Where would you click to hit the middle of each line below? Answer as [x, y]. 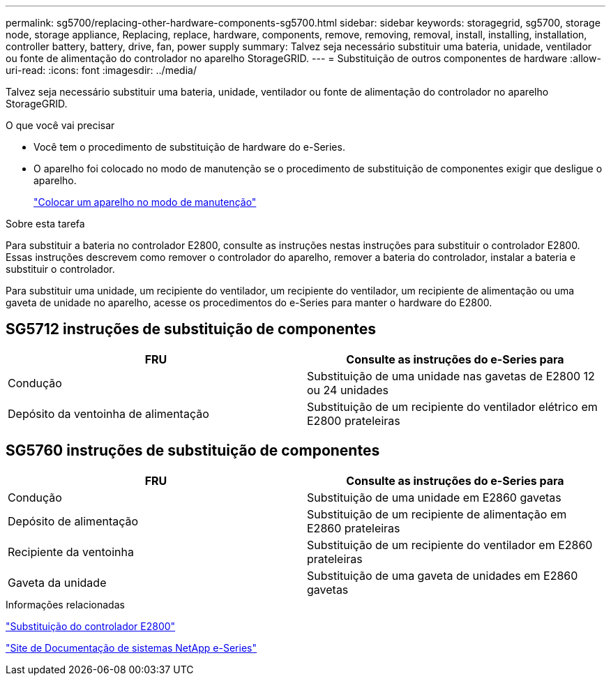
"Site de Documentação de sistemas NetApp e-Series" [131, 648]
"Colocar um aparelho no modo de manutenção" [145, 202]
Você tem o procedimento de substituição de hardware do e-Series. [189, 147]
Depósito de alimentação [73, 521]
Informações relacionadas [65, 604]
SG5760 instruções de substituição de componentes [193, 451]
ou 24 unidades [348, 390]
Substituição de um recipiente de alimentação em [437, 514]
